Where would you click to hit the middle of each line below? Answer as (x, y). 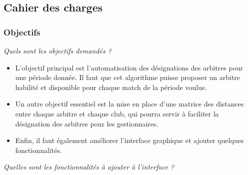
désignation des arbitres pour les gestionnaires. (87, 123)
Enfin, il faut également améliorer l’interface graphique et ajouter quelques (129, 140)
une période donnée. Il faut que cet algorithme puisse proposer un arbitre (128, 77)
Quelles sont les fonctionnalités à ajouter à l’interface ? (89, 167)
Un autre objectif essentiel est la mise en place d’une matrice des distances (129, 104)
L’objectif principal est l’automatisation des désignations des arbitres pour (129, 67)
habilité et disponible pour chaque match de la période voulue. (111, 87)
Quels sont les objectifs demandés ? (57, 50)
